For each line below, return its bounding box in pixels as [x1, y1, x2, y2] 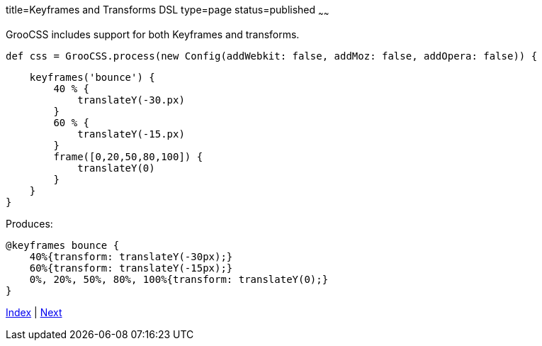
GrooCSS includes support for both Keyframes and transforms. [6, 28, 300, 40]
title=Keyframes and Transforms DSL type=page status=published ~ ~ [6, 4, 329, 18]
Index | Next [6, 306, 62, 318]
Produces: [6, 217, 53, 230]
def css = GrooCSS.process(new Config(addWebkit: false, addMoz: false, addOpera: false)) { [6, 50, 538, 62]
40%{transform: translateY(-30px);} [29, 250, 233, 262]
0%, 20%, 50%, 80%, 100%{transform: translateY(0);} [29, 273, 329, 285]
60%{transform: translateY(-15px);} [29, 262, 233, 274]
